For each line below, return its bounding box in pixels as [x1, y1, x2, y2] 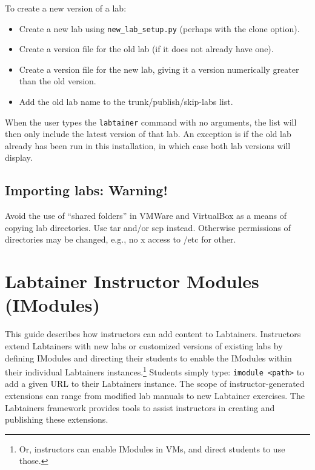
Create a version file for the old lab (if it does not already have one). [19, 42, 274, 55]
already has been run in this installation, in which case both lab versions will [5, 139, 291, 152]
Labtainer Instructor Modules [5, 269, 259, 294]
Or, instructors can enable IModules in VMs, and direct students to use [19, 442, 285, 455]
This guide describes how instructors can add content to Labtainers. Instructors [5, 327, 301, 340]
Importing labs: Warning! [5, 181, 168, 200]
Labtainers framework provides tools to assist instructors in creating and [5, 401, 275, 414]
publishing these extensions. [5, 413, 108, 426]
